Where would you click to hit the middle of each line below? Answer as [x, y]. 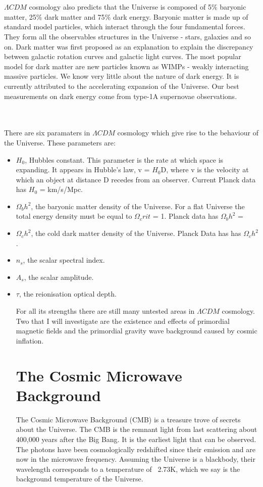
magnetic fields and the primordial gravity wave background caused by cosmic [137, 331]
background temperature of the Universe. [80, 479]
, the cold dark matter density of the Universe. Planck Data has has [136, 233]
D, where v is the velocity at [205, 169]
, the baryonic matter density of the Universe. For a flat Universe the [138, 206]
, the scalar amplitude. [59, 277]
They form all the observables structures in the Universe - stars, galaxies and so [127, 36]
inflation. [30, 340]
